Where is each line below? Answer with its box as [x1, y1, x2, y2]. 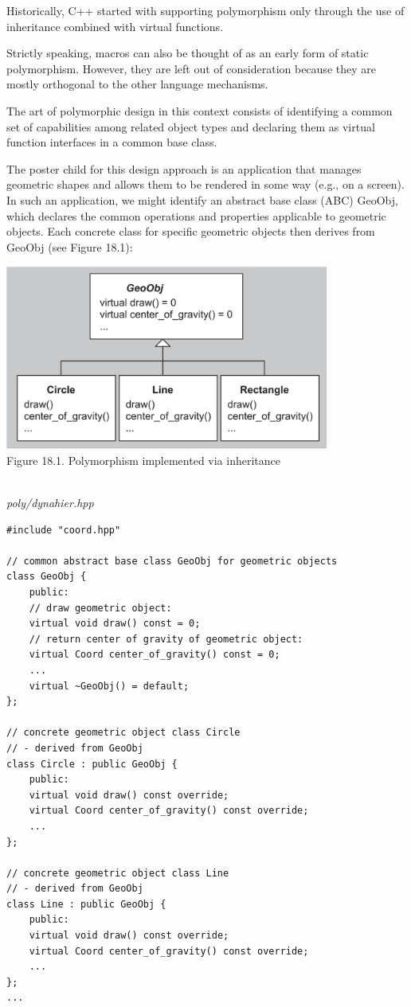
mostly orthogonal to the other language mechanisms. [6, 76, 268, 92]
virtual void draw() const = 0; [29, 618, 201, 630]
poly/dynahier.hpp [6, 494, 94, 511]
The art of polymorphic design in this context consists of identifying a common [6, 102, 393, 119]
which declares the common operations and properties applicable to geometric [6, 207, 386, 224]
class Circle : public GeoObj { [6, 758, 178, 770]
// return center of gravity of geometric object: [29, 633, 303, 645]
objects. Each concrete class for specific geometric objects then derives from [6, 223, 375, 240]
